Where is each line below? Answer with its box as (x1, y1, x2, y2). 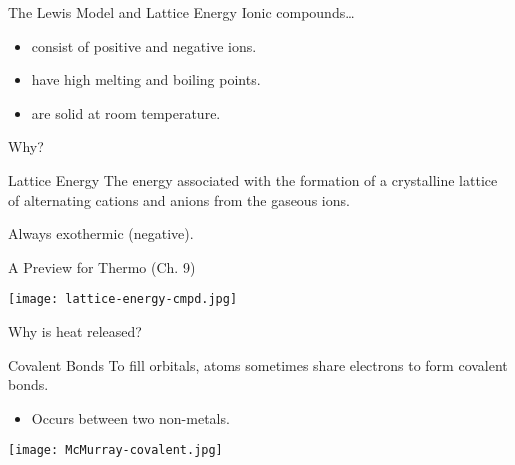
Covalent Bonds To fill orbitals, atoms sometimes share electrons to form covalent (8, 354, 508, 375)
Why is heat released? (8, 321, 142, 341)
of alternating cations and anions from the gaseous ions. (8, 189, 350, 210)
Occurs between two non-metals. (31, 407, 230, 428)
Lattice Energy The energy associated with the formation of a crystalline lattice (8, 169, 498, 190)
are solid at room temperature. (31, 102, 221, 123)
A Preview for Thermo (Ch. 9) (8, 256, 196, 277)
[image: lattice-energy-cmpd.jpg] (8, 292, 238, 307)
